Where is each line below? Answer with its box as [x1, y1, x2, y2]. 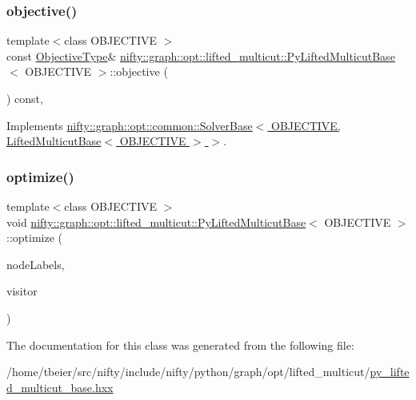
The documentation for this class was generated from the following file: [6, 336, 354, 353]
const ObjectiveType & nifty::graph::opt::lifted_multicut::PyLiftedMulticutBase [6, 47, 395, 64]
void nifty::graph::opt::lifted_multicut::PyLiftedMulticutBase [6, 213, 306, 230]
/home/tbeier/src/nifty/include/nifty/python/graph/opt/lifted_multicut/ [6, 363, 370, 380]
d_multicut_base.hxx [6, 378, 114, 395]
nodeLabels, [6, 255, 65, 272]
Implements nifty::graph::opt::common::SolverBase [6, 117, 253, 133]
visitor [6, 283, 38, 299]
